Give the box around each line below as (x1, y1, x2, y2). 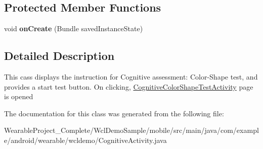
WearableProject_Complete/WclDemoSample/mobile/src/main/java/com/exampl (4, 125, 259, 135)
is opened (4, 91, 33, 102)
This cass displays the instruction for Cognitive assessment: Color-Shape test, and (4, 71, 258, 82)
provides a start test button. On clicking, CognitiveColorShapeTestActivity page (4, 81, 253, 92)
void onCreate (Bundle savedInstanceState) (4, 23, 143, 34)
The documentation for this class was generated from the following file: (4, 108, 224, 118)
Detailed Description (4, 48, 115, 63)
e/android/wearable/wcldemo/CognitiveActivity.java (4, 134, 167, 145)
